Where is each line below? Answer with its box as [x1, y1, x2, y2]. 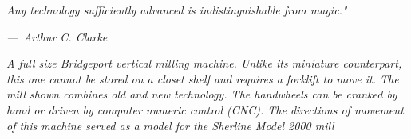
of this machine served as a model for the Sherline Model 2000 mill [6, 117, 334, 133]
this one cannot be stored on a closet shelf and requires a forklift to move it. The [6, 70, 399, 87]
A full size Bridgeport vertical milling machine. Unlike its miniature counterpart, [6, 55, 402, 71]
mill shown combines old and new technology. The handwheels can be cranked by [6, 86, 397, 102]
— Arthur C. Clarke [6, 28, 108, 44]
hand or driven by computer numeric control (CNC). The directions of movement [6, 101, 404, 118]
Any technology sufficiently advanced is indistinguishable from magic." [6, 2, 347, 17]
